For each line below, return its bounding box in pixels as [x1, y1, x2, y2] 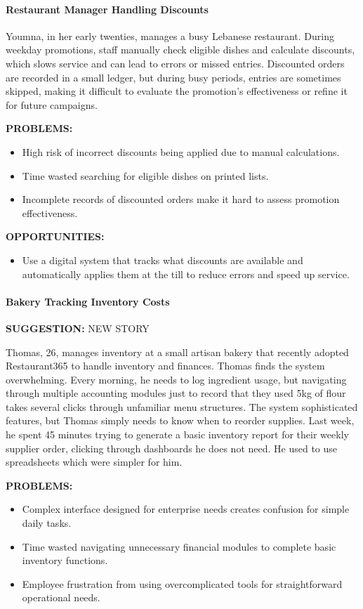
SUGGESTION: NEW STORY [6, 320, 150, 335]
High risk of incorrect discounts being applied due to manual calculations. [22, 144, 340, 159]
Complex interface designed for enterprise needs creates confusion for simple [22, 502, 350, 516]
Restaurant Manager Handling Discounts [6, 1, 209, 16]
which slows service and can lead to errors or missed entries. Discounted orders [6, 55, 345, 70]
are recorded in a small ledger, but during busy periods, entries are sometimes [6, 70, 341, 84]
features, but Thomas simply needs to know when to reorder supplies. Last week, [6, 413, 355, 428]
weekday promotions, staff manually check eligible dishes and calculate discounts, [6, 42, 355, 57]
